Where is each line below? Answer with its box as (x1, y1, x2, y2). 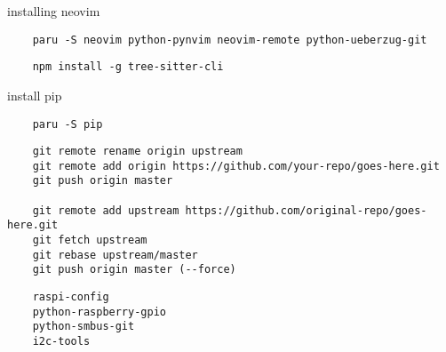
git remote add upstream (32, 204, 179, 217)
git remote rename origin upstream (32, 145, 243, 158)
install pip (7, 85, 62, 104)
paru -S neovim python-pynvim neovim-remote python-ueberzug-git (32, 33, 427, 46)
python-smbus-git (32, 320, 135, 333)
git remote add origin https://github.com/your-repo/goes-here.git (32, 159, 440, 172)
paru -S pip (32, 117, 103, 131)
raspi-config (32, 291, 109, 304)
